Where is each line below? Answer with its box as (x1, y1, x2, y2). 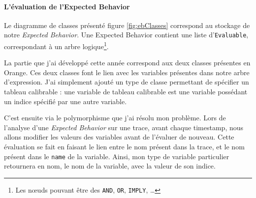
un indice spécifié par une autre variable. (4, 96, 127, 106)
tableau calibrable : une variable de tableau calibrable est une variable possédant (4, 86, 248, 97)
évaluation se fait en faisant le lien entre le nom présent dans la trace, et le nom (4, 141, 245, 152)
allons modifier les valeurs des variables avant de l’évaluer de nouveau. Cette (4, 132, 234, 142)
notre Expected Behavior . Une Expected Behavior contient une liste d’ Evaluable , (4, 29, 249, 40)
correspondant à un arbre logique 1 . (4, 40, 109, 51)
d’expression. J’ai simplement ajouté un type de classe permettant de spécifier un (4, 77, 249, 87)
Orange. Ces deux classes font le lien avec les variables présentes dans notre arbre (4, 67, 250, 77)
